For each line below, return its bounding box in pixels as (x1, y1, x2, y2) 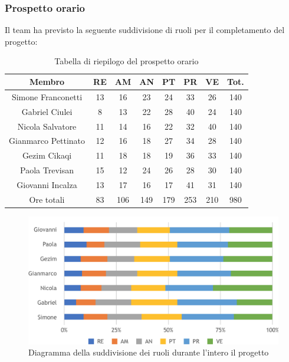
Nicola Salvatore (17, 120, 77, 132)
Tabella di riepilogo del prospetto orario (54, 55, 199, 67)
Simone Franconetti (11, 90, 83, 103)
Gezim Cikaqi (22, 149, 72, 162)
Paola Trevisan (20, 164, 74, 176)
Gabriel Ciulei (21, 105, 73, 117)
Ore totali (29, 193, 65, 205)
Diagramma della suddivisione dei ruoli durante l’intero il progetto (28, 346, 269, 358)
